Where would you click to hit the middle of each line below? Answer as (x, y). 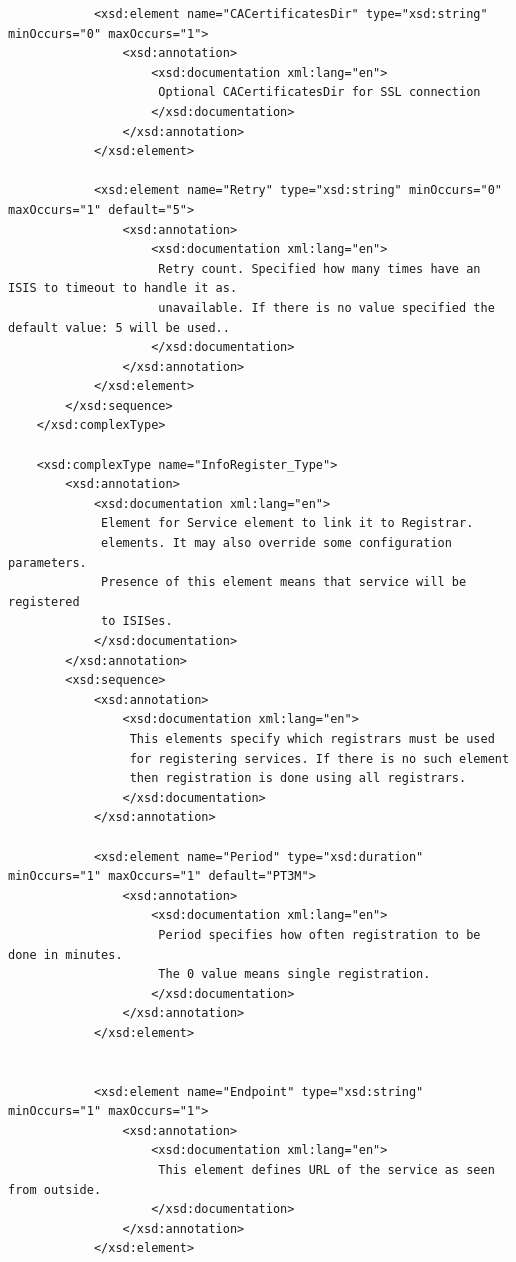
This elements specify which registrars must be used (312, 738)
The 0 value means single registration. (294, 974)
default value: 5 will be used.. (119, 327)
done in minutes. (65, 954)
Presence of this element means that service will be (284, 582)
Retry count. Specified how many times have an (319, 268)
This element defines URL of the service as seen (326, 1170)
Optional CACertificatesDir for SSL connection (319, 92)
